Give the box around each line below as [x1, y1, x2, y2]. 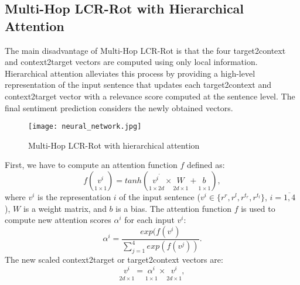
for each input [124, 214, 175, 226]
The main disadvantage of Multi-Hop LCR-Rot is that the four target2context [5, 44, 286, 56]
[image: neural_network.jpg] [28, 122, 142, 131]
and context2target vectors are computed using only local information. [5, 56, 258, 68]
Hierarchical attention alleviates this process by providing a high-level [5, 67, 255, 79]
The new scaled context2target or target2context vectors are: [5, 253, 223, 265]
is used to [241, 202, 275, 214]
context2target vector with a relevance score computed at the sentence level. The [5, 90, 295, 102]
